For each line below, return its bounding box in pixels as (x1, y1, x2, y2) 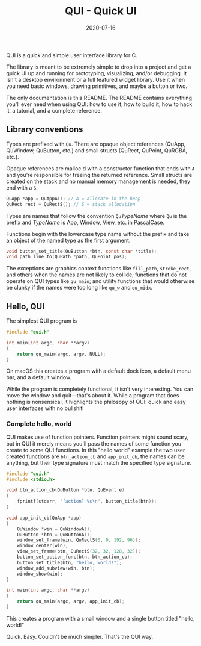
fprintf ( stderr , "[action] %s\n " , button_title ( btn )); (17, 498, 157, 505)
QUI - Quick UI (65, 4, 137, 18)
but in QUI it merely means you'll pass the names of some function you (6, 439, 182, 447)
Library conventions (6, 125, 83, 135)
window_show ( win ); (17, 571, 63, 577)
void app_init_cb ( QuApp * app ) (6, 515, 82, 521)
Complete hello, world (6, 420, 72, 428)
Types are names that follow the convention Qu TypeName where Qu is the (6, 212, 187, 219)
